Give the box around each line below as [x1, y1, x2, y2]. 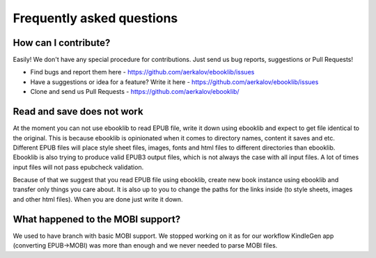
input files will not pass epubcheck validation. [13, 163, 144, 171]
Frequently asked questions [13, 10, 178, 26]
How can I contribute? [13, 37, 111, 49]
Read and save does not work [13, 106, 143, 118]
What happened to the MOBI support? [13, 213, 181, 225]
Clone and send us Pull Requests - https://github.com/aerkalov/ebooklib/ [30, 88, 240, 96]
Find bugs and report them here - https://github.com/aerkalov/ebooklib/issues [30, 68, 255, 76]
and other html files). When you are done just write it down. [13, 195, 184, 203]
